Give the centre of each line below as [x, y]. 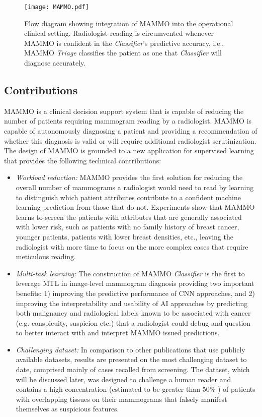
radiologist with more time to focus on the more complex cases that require [132, 246]
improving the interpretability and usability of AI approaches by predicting [132, 303]
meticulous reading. [46, 256]
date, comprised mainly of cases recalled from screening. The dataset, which [133, 369]
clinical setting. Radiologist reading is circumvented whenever [119, 33]
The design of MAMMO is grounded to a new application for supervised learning [129, 151]
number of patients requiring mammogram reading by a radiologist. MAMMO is [128, 121]
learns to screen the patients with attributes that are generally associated [129, 217]
